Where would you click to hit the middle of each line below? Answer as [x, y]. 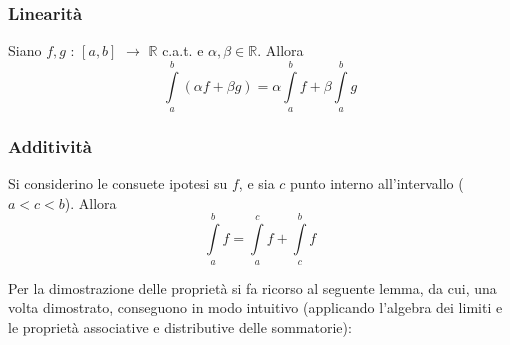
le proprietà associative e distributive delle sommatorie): [180, 326]
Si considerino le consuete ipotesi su [118, 183]
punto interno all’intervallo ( [377, 183]
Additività [50, 145]
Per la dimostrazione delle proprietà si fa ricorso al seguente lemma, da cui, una [252, 287]
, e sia [256, 183]
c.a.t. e [183, 50]
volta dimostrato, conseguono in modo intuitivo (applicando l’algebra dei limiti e [255, 307]
